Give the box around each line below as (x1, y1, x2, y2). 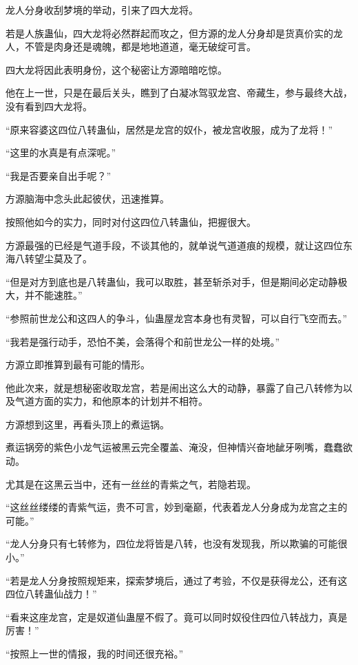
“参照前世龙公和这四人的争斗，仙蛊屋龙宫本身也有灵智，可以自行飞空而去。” (6, 310, 348, 325)
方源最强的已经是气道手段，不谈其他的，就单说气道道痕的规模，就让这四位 (6, 237, 343, 252)
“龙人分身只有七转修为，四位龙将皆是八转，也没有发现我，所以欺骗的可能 (6, 536, 338, 551)
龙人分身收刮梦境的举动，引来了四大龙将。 (6, 3, 198, 17)
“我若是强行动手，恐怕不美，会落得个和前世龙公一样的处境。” (6, 334, 280, 348)
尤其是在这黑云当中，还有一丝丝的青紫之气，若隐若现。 (6, 476, 256, 491)
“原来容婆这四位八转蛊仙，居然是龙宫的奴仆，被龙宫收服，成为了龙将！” (6, 122, 333, 136)
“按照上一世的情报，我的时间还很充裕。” (6, 646, 184, 660)
